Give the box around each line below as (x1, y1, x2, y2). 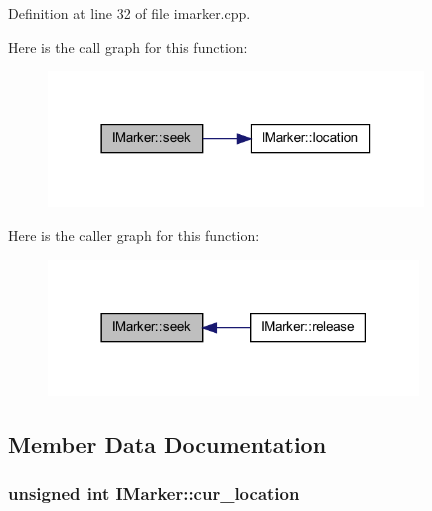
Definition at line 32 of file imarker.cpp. (8, 3, 251, 23)
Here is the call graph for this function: (8, 36, 248, 57)
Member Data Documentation (8, 428, 327, 459)
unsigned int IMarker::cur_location (8, 480, 300, 505)
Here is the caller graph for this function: (8, 224, 260, 245)
